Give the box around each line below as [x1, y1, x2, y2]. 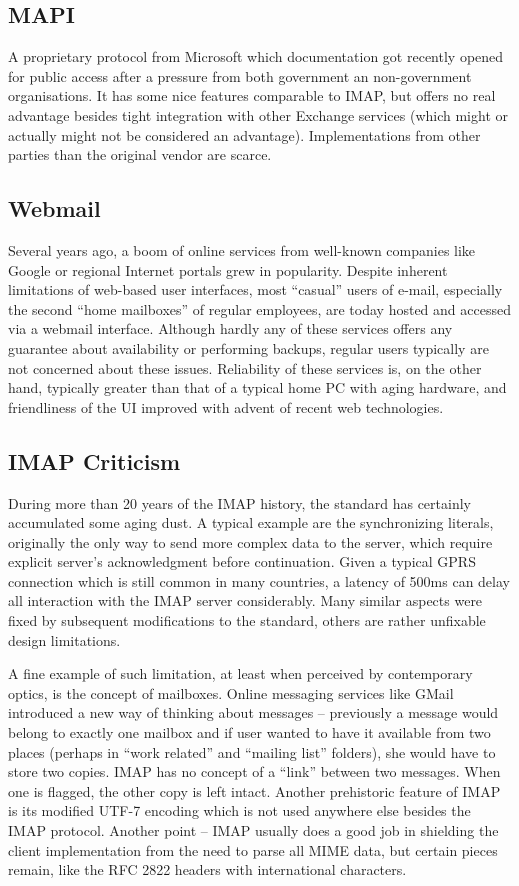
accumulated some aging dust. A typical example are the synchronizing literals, [8, 512, 494, 533]
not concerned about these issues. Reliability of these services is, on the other [8, 357, 482, 378]
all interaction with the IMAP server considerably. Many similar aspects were [8, 590, 483, 611]
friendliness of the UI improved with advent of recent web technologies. [8, 396, 444, 417]
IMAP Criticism [8, 445, 181, 476]
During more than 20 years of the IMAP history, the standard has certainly [8, 492, 471, 513]
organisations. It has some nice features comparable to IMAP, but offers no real [8, 85, 496, 106]
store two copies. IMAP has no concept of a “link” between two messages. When [8, 761, 501, 782]
